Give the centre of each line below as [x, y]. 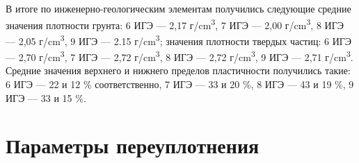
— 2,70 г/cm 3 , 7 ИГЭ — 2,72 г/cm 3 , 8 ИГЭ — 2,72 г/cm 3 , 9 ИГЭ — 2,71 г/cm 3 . [179, 56]
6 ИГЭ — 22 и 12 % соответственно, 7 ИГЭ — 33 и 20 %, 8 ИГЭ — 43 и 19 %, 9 [180, 84]
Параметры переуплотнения [133, 145]
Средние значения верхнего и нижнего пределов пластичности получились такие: [178, 70]
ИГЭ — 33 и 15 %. [46, 97]
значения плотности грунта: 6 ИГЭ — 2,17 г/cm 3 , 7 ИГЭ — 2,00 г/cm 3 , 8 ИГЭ [175, 24]
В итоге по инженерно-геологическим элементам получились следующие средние [178, 8]
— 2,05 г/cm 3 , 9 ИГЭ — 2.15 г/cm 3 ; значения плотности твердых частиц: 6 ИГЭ [179, 40]
